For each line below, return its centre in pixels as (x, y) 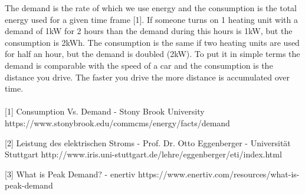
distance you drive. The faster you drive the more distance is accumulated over (147, 77)
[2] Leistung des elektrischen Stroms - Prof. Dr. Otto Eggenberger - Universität (148, 142)
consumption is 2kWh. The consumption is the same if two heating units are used (152, 42)
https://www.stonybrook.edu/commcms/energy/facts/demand (117, 122)
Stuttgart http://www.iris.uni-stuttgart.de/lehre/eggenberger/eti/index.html (143, 154)
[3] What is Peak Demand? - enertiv (70, 174)
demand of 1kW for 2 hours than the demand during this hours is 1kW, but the (149, 31)
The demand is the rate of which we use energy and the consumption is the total (151, 8)
